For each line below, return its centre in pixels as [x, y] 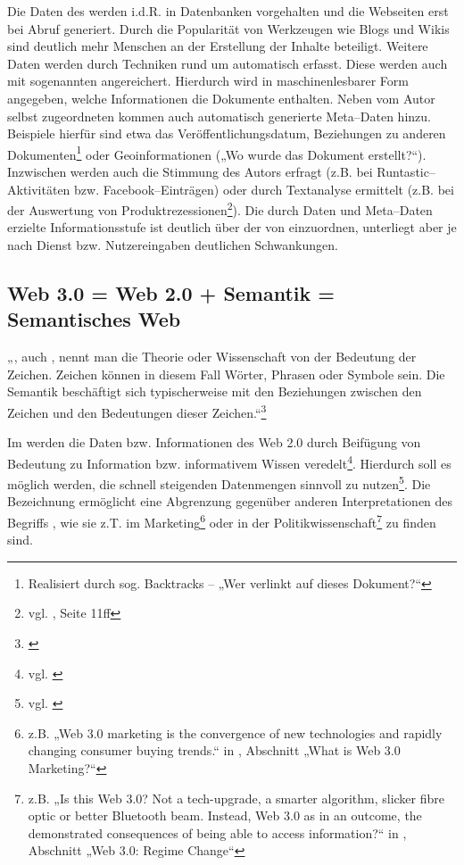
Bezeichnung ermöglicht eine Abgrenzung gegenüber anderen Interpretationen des [230, 501]
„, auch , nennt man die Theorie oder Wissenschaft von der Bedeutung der [212, 357]
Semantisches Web [94, 319]
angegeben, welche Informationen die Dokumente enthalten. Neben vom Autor [221, 98]
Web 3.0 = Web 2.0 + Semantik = [171, 293]
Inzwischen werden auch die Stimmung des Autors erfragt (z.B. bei [190, 171]
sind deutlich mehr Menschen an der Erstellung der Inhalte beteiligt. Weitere [218, 46]
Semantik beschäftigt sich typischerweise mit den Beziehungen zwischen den [215, 391]
